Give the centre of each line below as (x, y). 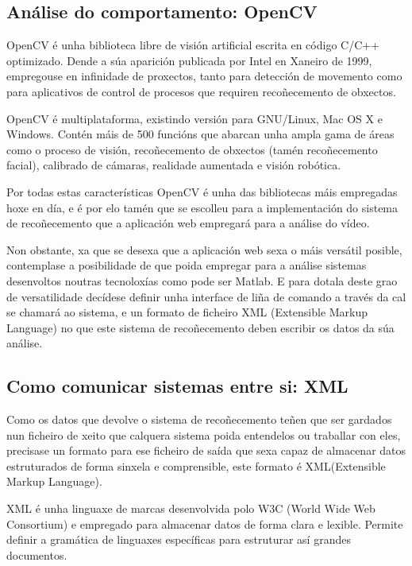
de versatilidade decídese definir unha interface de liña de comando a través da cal (206, 296)
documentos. (37, 554)
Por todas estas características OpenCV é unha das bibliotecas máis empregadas (202, 191)
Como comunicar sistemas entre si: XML (177, 386)
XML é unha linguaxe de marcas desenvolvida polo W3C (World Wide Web (191, 508)
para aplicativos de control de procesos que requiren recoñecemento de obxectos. (201, 91)
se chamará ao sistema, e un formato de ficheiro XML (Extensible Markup (187, 312)
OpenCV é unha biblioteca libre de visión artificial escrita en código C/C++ (193, 45)
